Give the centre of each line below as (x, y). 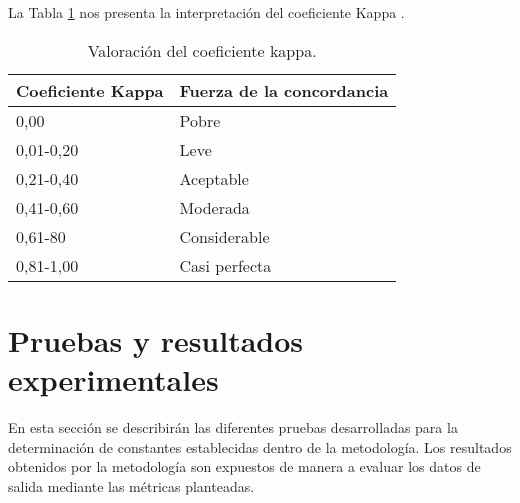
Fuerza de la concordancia (284, 90)
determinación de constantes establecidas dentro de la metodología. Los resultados (260, 446)
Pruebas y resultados (156, 339)
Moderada (214, 207)
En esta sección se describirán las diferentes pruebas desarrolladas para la (233, 426)
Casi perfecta (225, 265)
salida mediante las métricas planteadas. (131, 485)
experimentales (113, 378)
